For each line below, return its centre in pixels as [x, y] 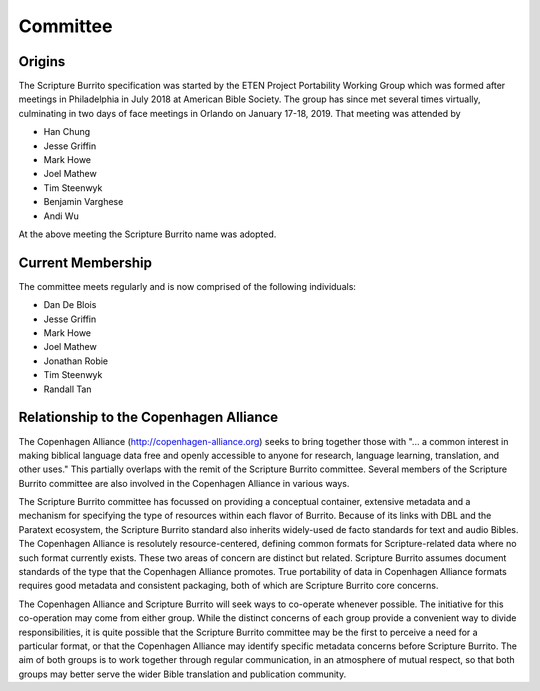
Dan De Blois [70, 305]
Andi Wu [61, 216]
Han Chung [67, 132]
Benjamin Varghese [83, 202]
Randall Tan [67, 389]
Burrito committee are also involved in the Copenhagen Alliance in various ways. [184, 483]
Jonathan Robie [76, 361]
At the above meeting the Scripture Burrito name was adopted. [147, 234]
